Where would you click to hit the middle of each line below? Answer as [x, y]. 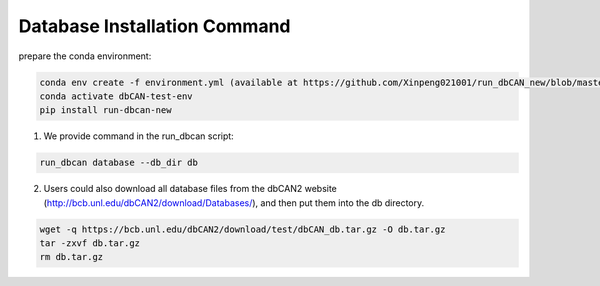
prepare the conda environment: [85, 56]
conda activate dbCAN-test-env [116, 96]
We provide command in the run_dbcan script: [138, 136]
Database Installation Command [154, 26]
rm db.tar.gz [71, 257]
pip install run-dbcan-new [105, 110]
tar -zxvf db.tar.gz [89, 243]
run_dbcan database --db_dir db [119, 163]
